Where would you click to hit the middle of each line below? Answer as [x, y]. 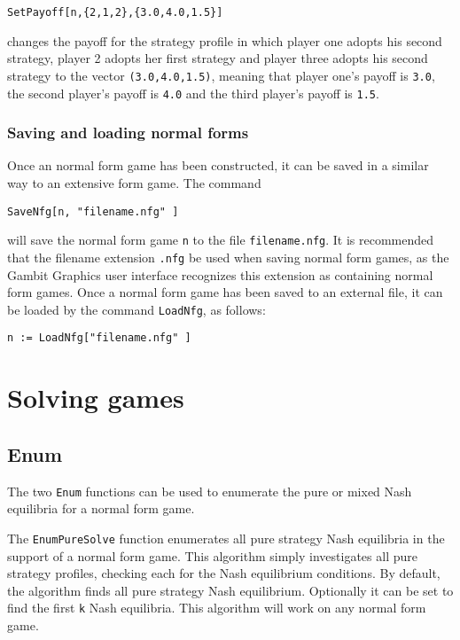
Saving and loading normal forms [128, 133]
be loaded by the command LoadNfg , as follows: [136, 309]
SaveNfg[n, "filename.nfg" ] [93, 211]
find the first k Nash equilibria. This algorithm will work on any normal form [217, 608]
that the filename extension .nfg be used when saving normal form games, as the [228, 257]
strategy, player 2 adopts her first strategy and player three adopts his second [218, 58]
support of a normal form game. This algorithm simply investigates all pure [212, 555]
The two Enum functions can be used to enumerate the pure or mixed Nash [210, 491]
